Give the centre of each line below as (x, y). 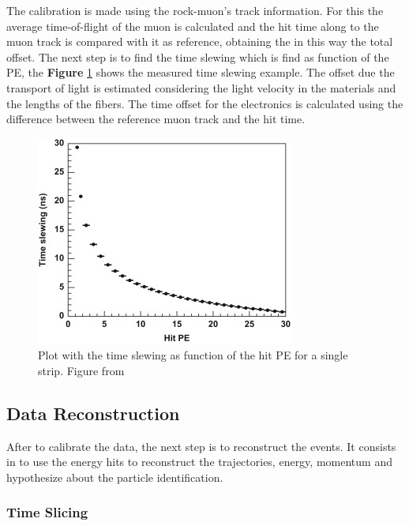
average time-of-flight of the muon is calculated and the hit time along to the (193, 26)
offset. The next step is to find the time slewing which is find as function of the (198, 56)
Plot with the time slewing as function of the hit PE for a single (193, 355)
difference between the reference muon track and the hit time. (156, 119)
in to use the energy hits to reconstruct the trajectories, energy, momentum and (199, 462)
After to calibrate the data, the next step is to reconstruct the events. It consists (201, 446)
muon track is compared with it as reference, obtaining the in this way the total (200, 41)
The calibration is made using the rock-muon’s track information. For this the (195, 10)
